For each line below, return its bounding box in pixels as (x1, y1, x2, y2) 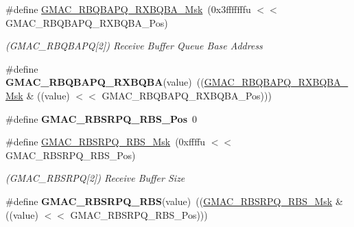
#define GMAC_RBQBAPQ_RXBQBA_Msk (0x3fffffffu (5, 2, 251, 16)
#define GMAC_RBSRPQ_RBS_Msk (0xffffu (5, 134, 206, 149)
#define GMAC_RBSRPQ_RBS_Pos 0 (5, 111, 198, 126)
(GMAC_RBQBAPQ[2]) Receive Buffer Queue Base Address (5, 38, 263, 53)
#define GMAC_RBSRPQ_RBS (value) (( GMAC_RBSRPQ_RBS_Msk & (5, 193, 343, 208)
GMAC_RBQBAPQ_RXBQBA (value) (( (5, 75, 204, 89)
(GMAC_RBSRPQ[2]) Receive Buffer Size (5, 171, 185, 185)
